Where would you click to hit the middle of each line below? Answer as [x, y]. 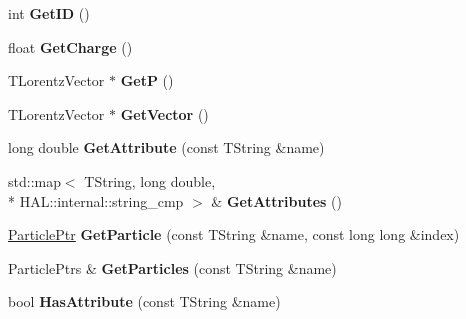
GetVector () [164, 113]
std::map [34, 180]
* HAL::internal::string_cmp [96, 200]
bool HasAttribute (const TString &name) [144, 301]
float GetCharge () [70, 46]
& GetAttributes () [276, 200]
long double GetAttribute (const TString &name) [166, 147]
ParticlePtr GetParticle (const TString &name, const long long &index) [234, 234]
